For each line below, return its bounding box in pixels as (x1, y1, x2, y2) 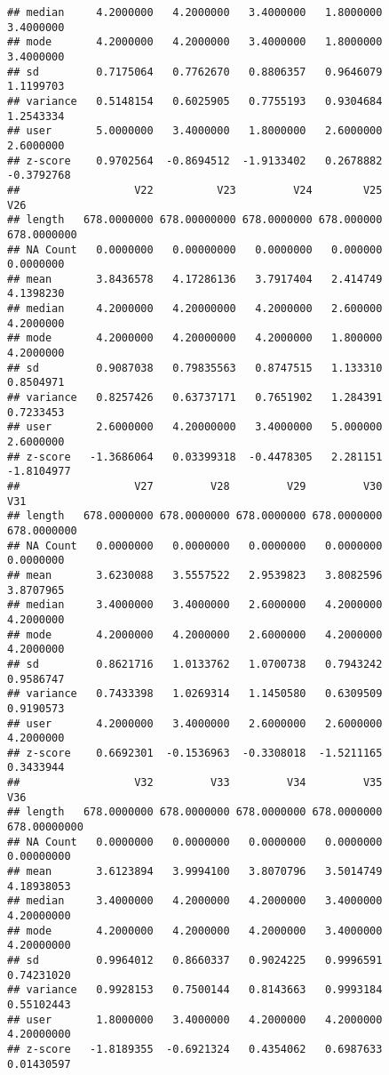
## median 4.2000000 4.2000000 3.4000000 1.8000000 (7, 6, 383, 19)
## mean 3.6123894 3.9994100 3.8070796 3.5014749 (7, 865, 383, 878)
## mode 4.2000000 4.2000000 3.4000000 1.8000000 (7, 36, 383, 49)
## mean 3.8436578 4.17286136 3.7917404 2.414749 (7, 272, 383, 285)
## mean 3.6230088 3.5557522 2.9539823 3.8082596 (7, 568, 383, 582)
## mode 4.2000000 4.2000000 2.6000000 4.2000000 (7, 628, 383, 641)
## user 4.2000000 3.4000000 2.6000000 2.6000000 (7, 717, 383, 730)
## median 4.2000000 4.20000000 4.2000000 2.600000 (7, 302, 383, 316)
